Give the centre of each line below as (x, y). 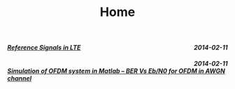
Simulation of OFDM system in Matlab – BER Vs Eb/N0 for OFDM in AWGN (116, 71)
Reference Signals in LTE (44, 48)
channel (20, 78)
